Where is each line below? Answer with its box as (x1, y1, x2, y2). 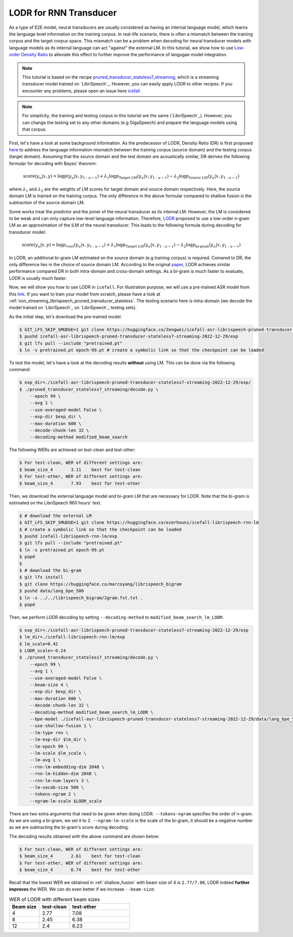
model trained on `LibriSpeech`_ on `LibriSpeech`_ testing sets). (9, 305, 137, 311)
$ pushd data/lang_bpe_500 (19, 588, 84, 594)
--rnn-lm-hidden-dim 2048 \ (29, 771, 97, 776)
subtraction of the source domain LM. (9, 200, 85, 206)
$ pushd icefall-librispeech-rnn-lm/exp (19, 534, 117, 539)
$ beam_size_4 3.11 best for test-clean (19, 467, 141, 472)
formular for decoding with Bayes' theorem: (9, 160, 97, 166)
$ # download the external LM (19, 513, 92, 519)
